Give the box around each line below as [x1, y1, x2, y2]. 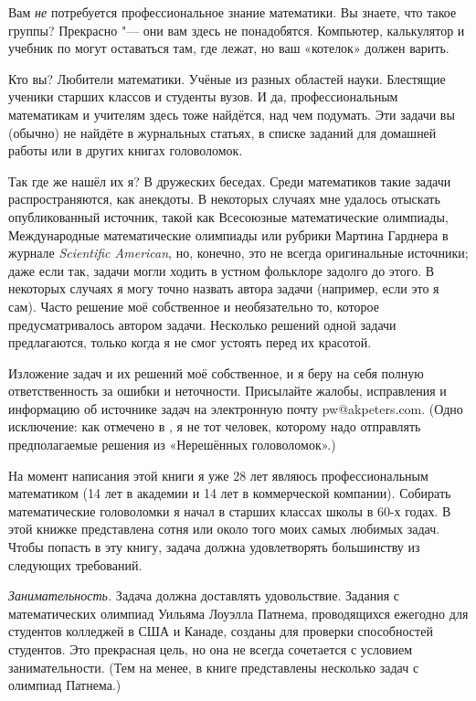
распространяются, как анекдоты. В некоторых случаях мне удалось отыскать [8, 189, 440, 208]
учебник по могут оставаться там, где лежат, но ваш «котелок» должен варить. [8, 38, 450, 58]
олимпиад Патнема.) [8, 675, 122, 695]
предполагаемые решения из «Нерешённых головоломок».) [8, 435, 336, 454]
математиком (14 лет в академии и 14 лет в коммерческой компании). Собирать [8, 483, 451, 503]
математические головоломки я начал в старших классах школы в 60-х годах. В [8, 501, 451, 520]
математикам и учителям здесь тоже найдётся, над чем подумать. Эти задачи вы [8, 104, 455, 123]
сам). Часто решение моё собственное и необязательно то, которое [8, 296, 379, 315]
